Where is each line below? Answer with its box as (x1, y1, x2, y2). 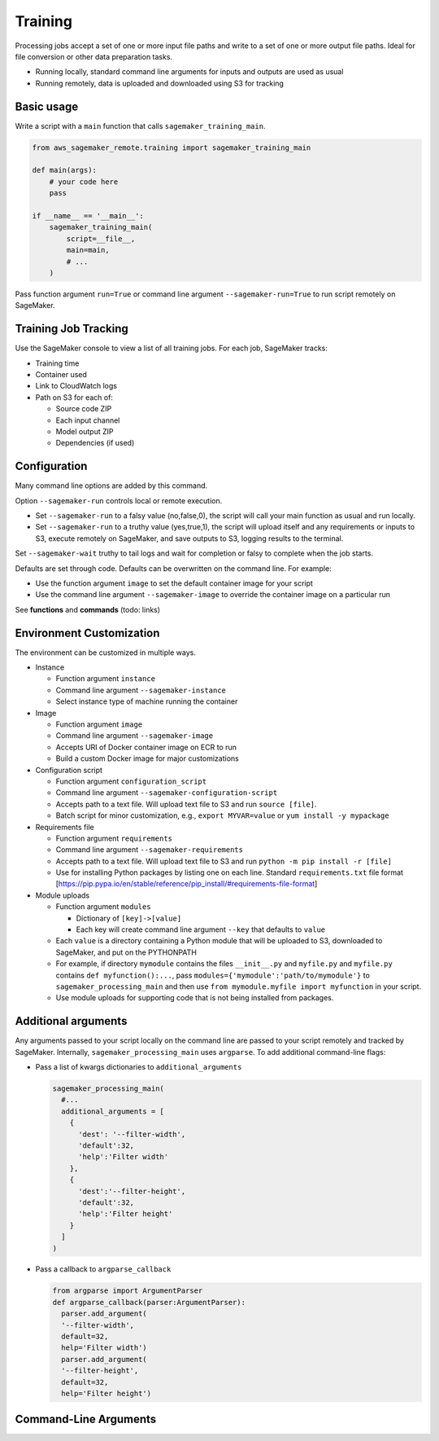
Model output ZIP (55, 426, 114, 436)
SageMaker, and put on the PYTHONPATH (55, 947, 197, 957)
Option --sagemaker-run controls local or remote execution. (15, 495, 223, 505)
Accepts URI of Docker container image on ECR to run (55, 742, 237, 752)
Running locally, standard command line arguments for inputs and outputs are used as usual (35, 67, 344, 77)
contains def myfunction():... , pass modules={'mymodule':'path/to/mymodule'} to (55, 970, 370, 980)
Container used (35, 369, 87, 379)
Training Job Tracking (15, 322, 129, 336)
